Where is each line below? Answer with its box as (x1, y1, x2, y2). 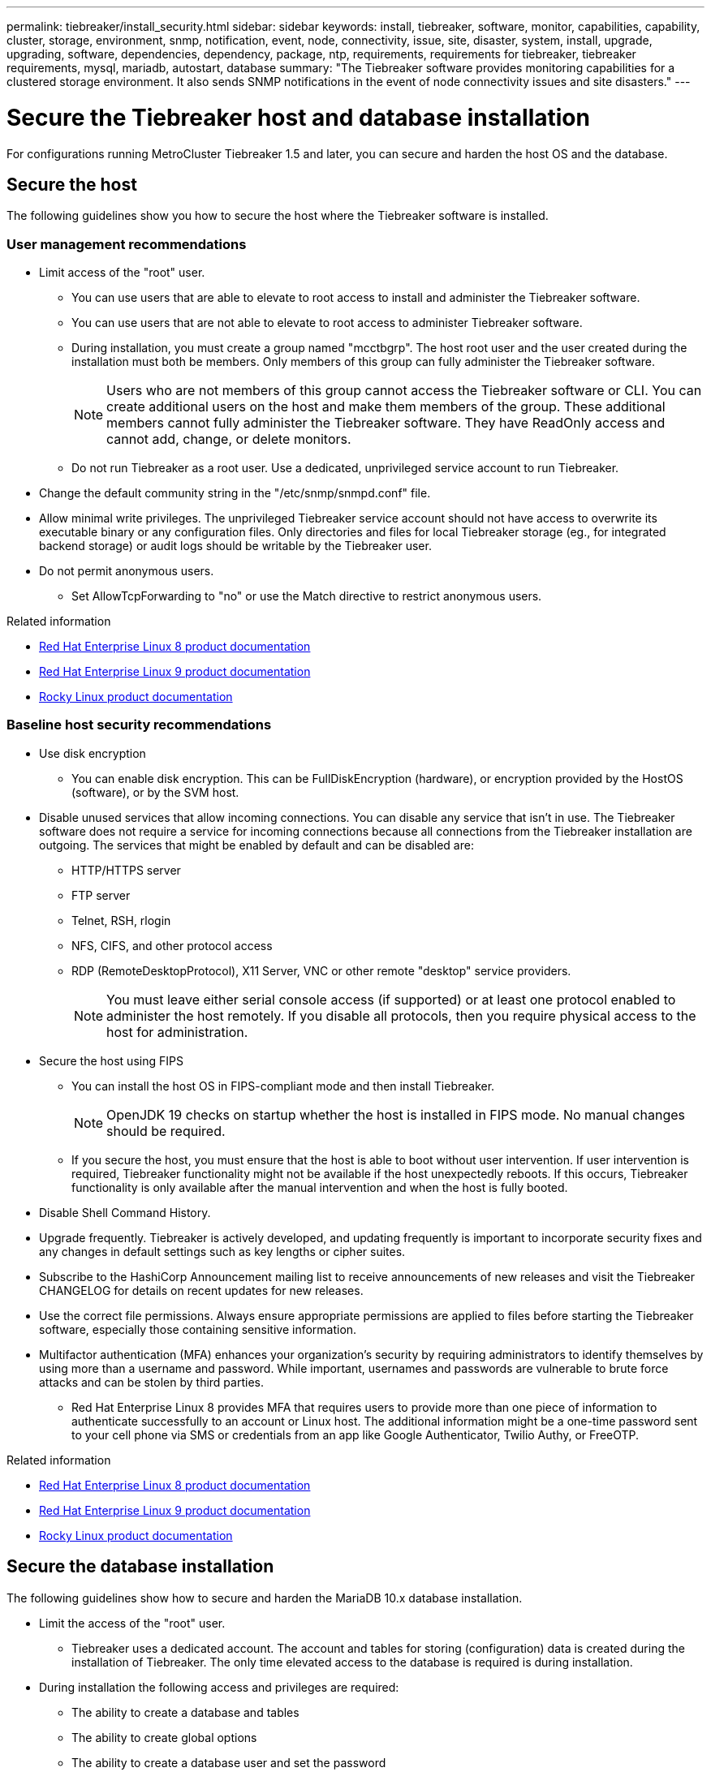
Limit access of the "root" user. (39, 265, 205, 280)
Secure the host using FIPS (39, 1053, 183, 1068)
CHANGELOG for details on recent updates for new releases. (39, 1283, 364, 1297)
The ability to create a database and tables (71, 1705, 299, 1719)
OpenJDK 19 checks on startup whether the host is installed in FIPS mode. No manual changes (106, 1106, 685, 1123)
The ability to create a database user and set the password (71, 1755, 386, 1770)
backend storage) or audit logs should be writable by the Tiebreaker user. (39, 539, 432, 553)
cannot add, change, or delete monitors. (106, 431, 351, 448)
